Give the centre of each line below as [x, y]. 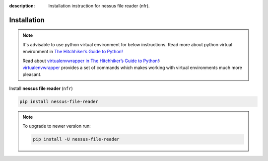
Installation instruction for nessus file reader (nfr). [99, 6]
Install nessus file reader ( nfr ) [41, 88]
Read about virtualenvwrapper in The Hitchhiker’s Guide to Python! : [92, 61]
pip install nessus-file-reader [59, 101]
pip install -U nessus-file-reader [76, 139]
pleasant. [32, 75]
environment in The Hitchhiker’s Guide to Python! [73, 52]
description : [22, 6]
